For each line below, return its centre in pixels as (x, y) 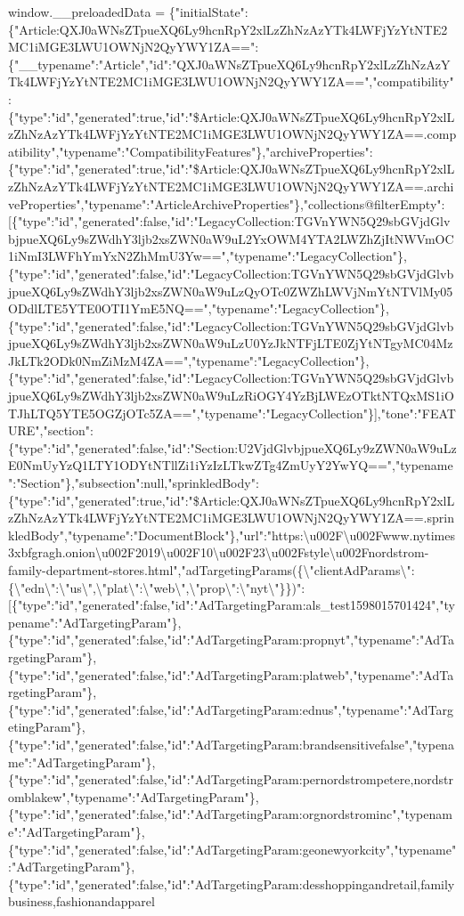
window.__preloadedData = (87, 12)
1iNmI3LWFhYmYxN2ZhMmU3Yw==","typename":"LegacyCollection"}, (208, 256)
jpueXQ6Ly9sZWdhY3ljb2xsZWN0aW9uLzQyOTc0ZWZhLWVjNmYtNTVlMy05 (231, 291)
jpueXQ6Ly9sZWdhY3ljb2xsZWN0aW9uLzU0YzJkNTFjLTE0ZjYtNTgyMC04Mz (231, 343)
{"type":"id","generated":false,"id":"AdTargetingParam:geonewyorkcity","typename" (232, 849)
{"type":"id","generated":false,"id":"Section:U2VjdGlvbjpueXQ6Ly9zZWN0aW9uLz (232, 447)
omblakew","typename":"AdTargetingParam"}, (134, 796)
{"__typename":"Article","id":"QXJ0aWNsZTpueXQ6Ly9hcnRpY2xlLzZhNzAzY (229, 64)
